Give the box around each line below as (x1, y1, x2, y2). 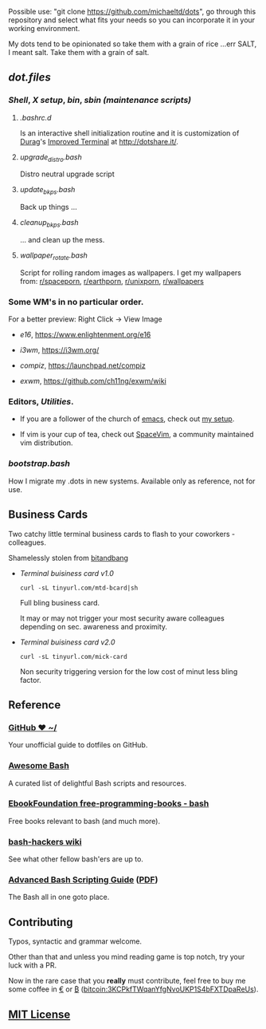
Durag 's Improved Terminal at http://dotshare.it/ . (19, 136, 179, 146)
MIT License (8, 1007, 71, 1021)
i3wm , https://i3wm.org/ (19, 345, 100, 355)
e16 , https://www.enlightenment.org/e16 (19, 330, 151, 340)
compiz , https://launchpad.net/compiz (19, 361, 146, 370)
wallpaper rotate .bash (19, 250, 88, 262)
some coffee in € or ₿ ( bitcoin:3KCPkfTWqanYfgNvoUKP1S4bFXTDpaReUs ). (8, 984, 259, 994)
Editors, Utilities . (8, 396, 74, 408)
